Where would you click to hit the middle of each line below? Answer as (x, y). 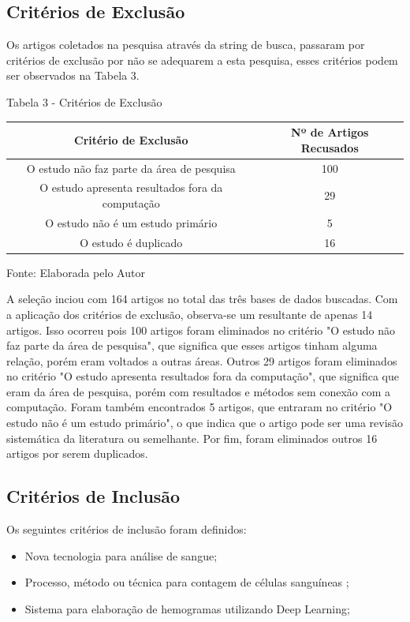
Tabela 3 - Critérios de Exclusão (84, 101)
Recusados (330, 147)
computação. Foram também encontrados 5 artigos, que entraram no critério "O (199, 407)
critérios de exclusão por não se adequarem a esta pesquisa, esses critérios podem (202, 60)
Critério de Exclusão (131, 139)
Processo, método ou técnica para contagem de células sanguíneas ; (187, 582)
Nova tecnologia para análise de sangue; (121, 555)
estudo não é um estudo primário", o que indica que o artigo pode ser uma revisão (205, 423)
